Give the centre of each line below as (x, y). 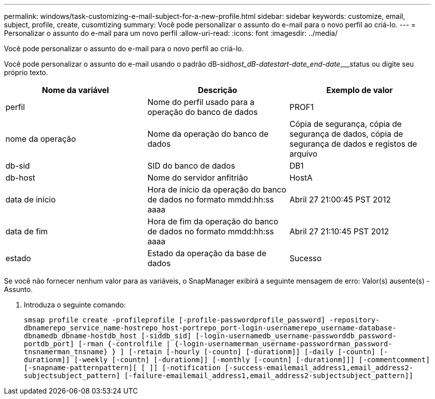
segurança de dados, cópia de (346, 134)
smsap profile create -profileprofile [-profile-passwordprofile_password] (175, 320)
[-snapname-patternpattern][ (80, 368)
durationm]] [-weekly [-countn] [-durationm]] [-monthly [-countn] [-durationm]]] (189, 360)
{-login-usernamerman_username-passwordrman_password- (283, 344)
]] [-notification (185, 368)
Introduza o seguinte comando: (75, 305)
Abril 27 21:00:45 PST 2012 (340, 199)
